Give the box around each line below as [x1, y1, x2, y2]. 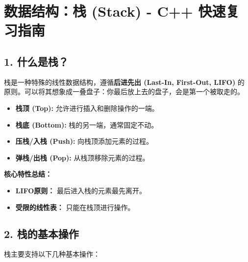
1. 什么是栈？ [4, 53, 69, 69]
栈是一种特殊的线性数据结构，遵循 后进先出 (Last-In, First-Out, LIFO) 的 [4, 77, 245, 87]
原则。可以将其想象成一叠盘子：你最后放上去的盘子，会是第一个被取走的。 [4, 86, 244, 97]
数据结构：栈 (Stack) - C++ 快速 [4, 1, 226, 21]
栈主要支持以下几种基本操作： [4, 249, 100, 259]
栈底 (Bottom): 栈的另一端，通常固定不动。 [15, 119, 158, 130]
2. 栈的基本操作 [4, 226, 79, 241]
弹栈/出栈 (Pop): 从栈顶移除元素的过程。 [15, 152, 149, 162]
